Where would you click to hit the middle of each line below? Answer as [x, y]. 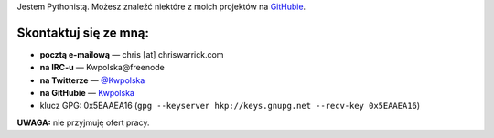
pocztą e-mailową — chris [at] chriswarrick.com [132, 54]
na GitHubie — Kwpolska [87, 93]
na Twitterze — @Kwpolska [92, 80]
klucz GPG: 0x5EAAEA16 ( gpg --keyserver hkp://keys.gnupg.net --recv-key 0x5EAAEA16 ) [230, 106]
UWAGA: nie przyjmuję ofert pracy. [83, 122]
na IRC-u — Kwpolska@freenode [102, 68]
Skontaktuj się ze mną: [83, 32]
